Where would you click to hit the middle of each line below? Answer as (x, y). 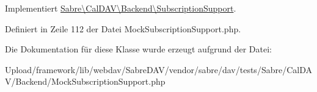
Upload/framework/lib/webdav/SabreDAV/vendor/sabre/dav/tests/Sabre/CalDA (158, 69)
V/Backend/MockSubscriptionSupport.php (85, 81)
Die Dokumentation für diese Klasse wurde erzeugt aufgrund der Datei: (138, 49)
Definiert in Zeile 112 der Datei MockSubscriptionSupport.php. (123, 28)
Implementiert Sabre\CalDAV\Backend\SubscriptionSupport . (121, 8)
